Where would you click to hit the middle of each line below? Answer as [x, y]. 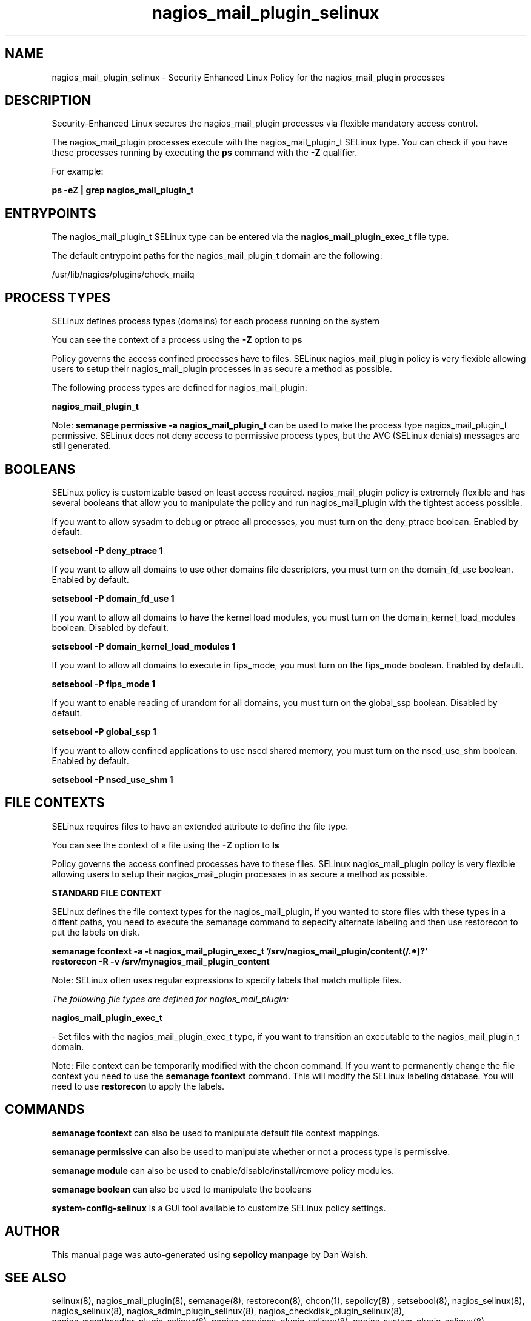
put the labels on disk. [96, 932]
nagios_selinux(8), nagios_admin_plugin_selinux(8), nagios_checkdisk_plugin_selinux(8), [228, 1311]
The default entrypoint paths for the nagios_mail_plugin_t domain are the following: [217, 256]
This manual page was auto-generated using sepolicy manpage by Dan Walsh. [210, 1254]
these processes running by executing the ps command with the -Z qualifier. [205, 153]
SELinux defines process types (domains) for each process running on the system [216, 321]
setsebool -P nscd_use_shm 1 [112, 779]
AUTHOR [32, 1231]
